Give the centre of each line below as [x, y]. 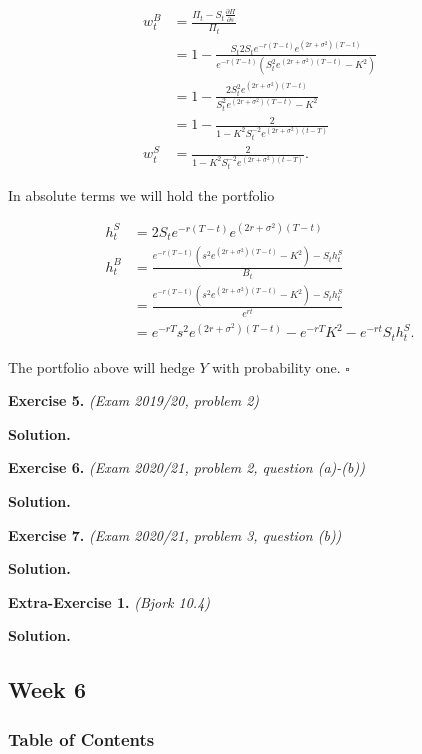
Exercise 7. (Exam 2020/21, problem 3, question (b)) [175, 534]
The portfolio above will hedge [101, 366]
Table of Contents [81, 738]
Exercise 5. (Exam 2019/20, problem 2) [134, 400]
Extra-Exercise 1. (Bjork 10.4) [109, 601]
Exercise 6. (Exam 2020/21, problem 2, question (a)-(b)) [186, 467]
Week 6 [47, 689]
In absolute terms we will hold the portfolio [141, 194]
